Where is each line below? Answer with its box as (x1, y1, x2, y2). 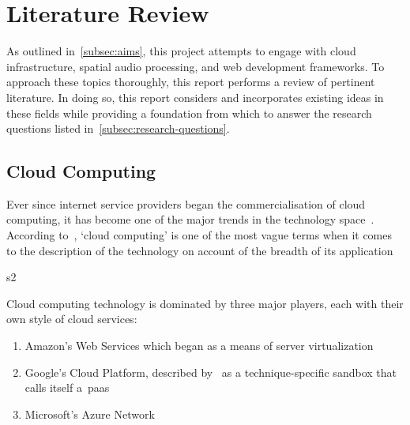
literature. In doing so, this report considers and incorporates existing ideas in (6, 88, 384, 105)
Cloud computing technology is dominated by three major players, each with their (6, 295, 404, 311)
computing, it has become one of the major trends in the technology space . (6, 211, 374, 228)
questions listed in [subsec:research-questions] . (6, 120, 230, 137)
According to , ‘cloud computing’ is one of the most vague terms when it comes (6, 227, 393, 243)
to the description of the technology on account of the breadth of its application (6, 242, 393, 258)
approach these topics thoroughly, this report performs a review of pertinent (6, 73, 375, 90)
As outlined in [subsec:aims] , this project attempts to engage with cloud (6, 43, 356, 59)
